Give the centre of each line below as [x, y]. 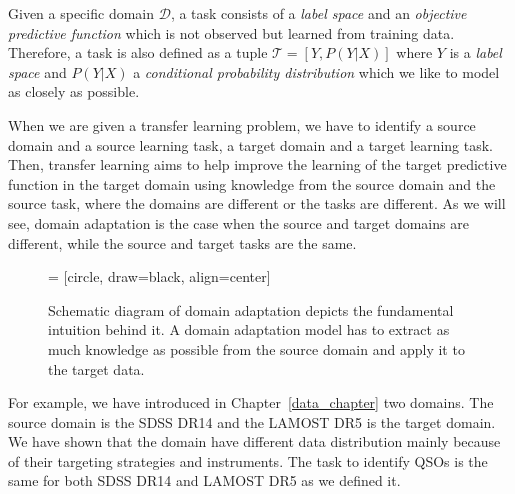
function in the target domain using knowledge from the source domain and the [252, 183]
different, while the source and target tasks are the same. [182, 242]
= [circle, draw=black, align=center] [159, 276]
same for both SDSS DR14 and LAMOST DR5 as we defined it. [204, 480]
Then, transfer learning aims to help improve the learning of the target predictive [257, 164]
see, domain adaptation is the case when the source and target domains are [238, 222]
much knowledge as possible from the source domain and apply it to [256, 348]
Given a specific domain [81, 13]
